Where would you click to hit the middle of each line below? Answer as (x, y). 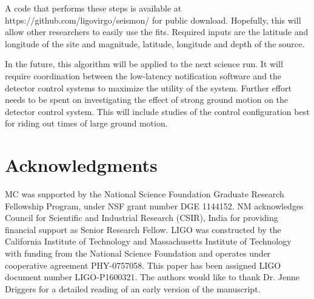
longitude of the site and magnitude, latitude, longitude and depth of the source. (155, 43)
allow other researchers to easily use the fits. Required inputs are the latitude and (157, 32)
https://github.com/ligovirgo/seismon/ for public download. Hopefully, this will (153, 20)
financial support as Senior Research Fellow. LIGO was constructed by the (143, 229)
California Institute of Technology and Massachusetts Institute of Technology (148, 241)
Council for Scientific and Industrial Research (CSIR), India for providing (142, 218)
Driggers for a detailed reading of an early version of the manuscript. (133, 288)
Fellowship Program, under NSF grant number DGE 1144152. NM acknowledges (154, 205)
